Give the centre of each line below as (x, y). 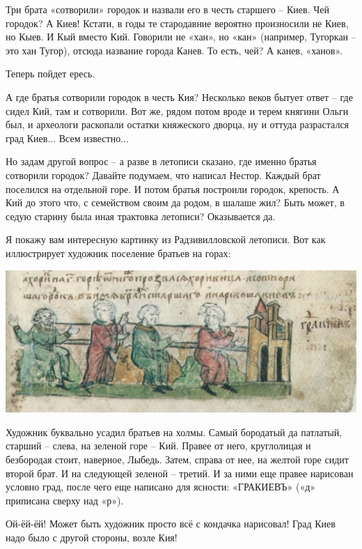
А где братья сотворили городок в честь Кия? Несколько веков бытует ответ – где (179, 96)
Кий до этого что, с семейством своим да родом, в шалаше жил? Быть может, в (175, 202)
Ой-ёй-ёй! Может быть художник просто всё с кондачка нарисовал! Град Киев (171, 524)
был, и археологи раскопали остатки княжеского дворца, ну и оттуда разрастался (178, 124)
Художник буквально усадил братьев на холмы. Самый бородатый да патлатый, (174, 432)
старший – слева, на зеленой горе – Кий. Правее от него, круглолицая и (158, 446)
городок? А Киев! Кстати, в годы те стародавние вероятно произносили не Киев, (177, 23)
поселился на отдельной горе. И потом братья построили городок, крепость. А (173, 188)
